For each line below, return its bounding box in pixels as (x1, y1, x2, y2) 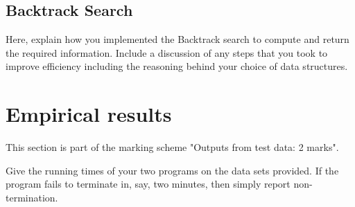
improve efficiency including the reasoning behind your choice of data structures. (6, 59, 348, 73)
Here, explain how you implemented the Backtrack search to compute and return (6, 32, 349, 46)
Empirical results (6, 100, 172, 128)
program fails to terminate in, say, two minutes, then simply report (6, 177, 291, 191)
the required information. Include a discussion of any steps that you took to (6, 45, 328, 60)
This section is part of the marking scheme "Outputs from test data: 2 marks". (6, 140, 339, 154)
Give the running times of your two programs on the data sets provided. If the (6, 163, 339, 177)
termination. (6, 190, 58, 204)
